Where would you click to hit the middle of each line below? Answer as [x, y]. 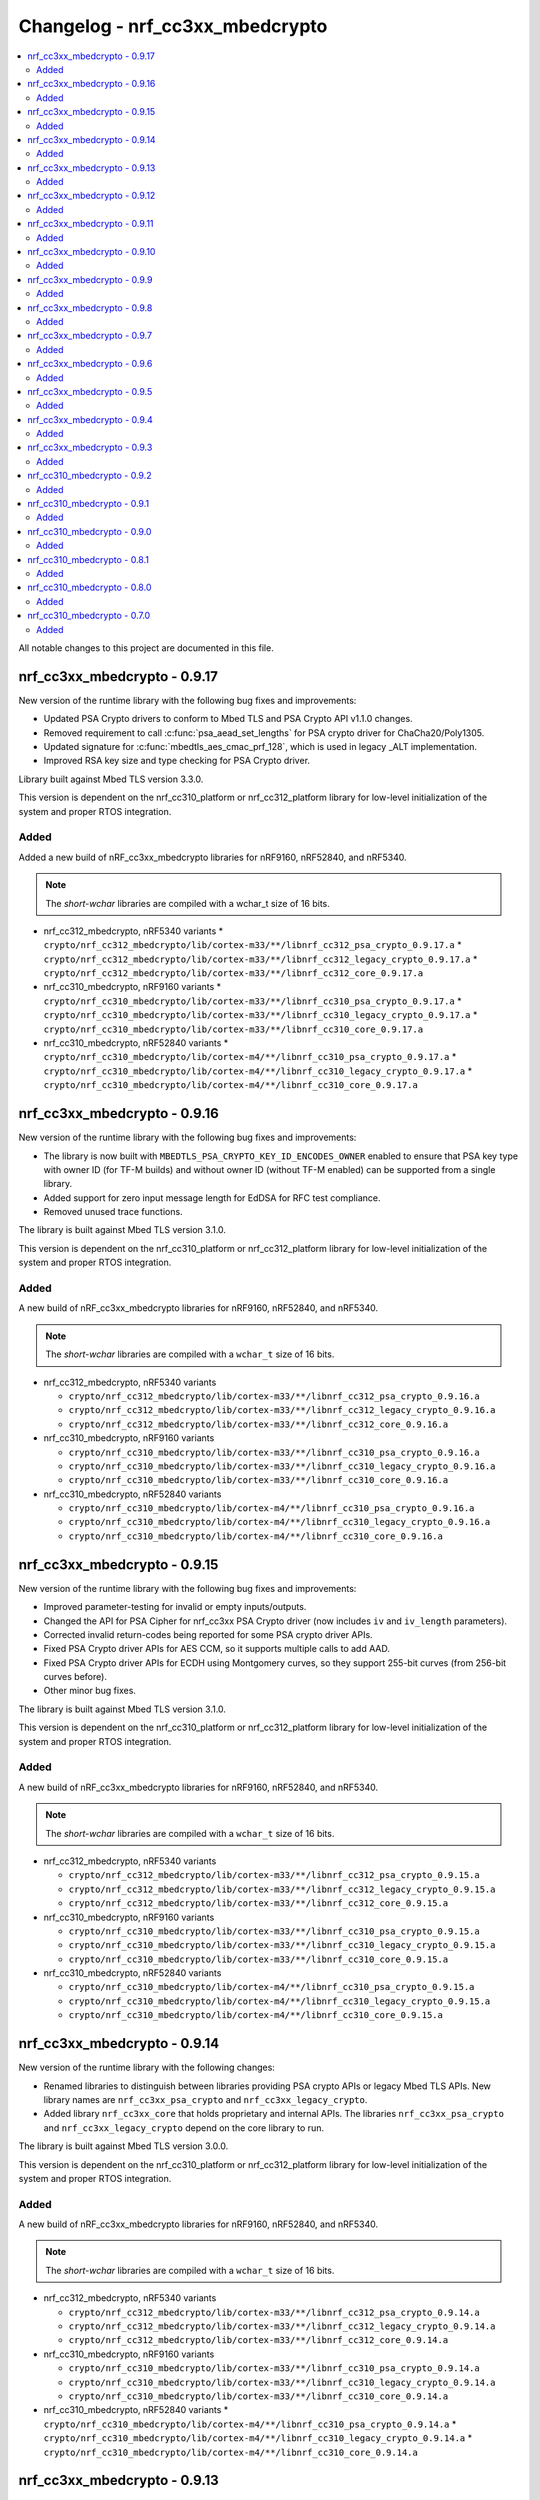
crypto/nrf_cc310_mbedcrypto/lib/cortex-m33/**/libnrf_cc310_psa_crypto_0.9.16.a [274, 1452]
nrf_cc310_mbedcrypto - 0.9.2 [89, 476]
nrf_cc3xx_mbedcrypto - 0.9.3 [90, 447]
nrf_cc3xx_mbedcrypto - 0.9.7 [90, 336]
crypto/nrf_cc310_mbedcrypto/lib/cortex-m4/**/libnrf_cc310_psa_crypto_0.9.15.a [271, 1987]
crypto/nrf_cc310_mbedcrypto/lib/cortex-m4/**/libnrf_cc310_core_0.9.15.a [256, 2015]
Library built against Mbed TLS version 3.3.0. [111, 779]
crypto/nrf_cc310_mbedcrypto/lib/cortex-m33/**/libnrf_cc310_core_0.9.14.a [258, 2396]
